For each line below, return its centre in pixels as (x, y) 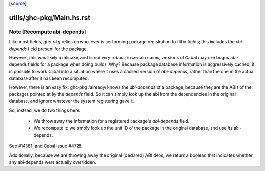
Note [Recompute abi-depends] (48, 32)
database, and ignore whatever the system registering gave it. (72, 101)
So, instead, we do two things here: (45, 110)
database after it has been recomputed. (49, 78)
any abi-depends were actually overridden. (53, 162)
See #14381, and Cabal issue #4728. (46, 146)
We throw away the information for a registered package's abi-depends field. (112, 121)
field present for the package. (58, 49)
